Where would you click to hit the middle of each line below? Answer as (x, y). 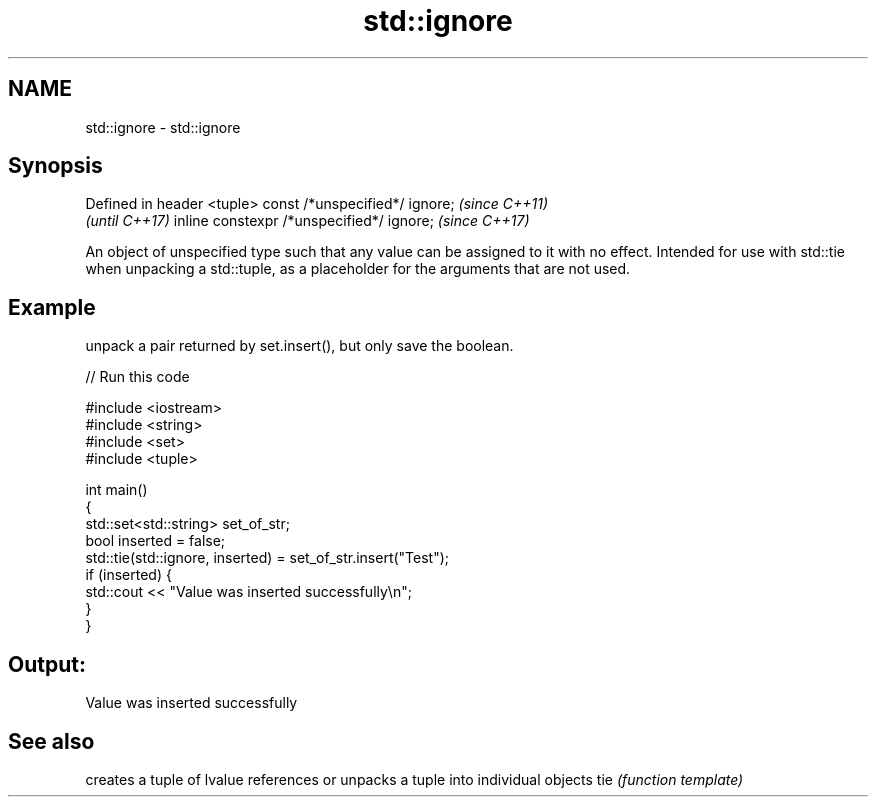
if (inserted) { (128, 575)
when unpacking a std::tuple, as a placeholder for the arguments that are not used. (358, 269)
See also (51, 741)
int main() (116, 490)
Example (52, 307)
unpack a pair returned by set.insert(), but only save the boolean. (299, 346)
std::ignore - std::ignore (163, 127)
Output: (47, 664)
